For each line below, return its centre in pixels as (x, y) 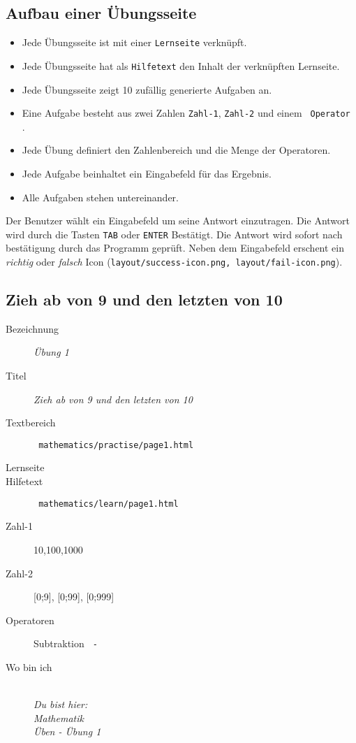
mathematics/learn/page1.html (109, 504)
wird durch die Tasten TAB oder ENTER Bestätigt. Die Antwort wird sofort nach (174, 234)
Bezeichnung (32, 328)
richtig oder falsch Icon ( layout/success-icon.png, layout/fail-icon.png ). (174, 261)
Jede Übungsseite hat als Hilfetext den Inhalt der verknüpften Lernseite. (181, 65)
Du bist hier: (61, 704)
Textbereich (31, 423)
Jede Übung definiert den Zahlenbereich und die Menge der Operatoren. (176, 150)
